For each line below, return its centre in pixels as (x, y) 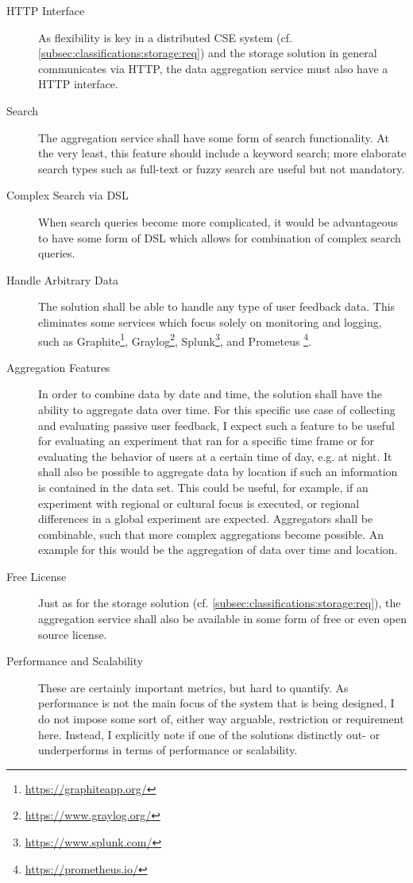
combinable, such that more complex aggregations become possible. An (211, 534)
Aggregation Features (58, 367)
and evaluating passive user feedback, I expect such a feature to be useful (216, 425)
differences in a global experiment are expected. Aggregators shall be (206, 519)
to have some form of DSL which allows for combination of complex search (220, 237)
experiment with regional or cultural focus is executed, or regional (199, 503)
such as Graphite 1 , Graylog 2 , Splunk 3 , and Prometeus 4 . (175, 339)
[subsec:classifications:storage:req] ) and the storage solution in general (208, 53)
